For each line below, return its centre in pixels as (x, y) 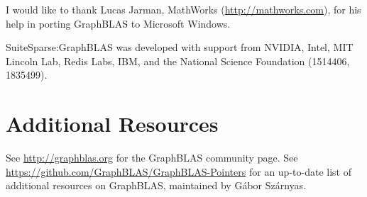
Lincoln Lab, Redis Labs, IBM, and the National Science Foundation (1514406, (178, 61)
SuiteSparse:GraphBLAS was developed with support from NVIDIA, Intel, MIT (180, 47)
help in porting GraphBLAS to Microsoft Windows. (118, 23)
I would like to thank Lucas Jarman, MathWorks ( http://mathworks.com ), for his (183, 9)
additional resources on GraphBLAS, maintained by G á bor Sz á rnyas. (156, 185)
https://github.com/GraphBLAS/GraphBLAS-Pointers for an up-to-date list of (179, 171)
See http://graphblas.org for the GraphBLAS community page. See (152, 158)
